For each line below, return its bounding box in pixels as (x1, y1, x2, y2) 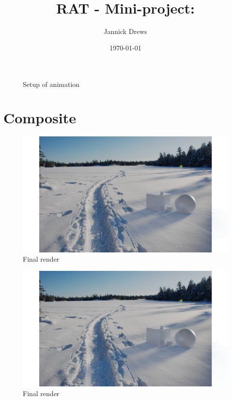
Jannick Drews (104, 26, 147, 36)
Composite (3, 108, 76, 128)
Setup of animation (23, 79, 80, 89)
